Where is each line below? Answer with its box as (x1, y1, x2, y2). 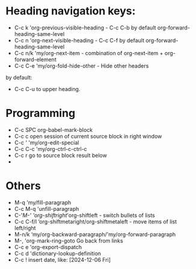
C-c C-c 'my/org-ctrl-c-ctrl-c (14, 145, 88, 152)
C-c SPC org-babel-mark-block (14, 126, 93, 133)
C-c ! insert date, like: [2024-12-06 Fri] (14, 256, 111, 263)
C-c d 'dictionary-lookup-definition (14, 250, 102, 257)
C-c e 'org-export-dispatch (14, 243, 82, 250)
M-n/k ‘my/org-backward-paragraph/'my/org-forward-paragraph (14, 231, 176, 238)
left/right (14, 224, 36, 231)
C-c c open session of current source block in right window (14, 132, 162, 140)
